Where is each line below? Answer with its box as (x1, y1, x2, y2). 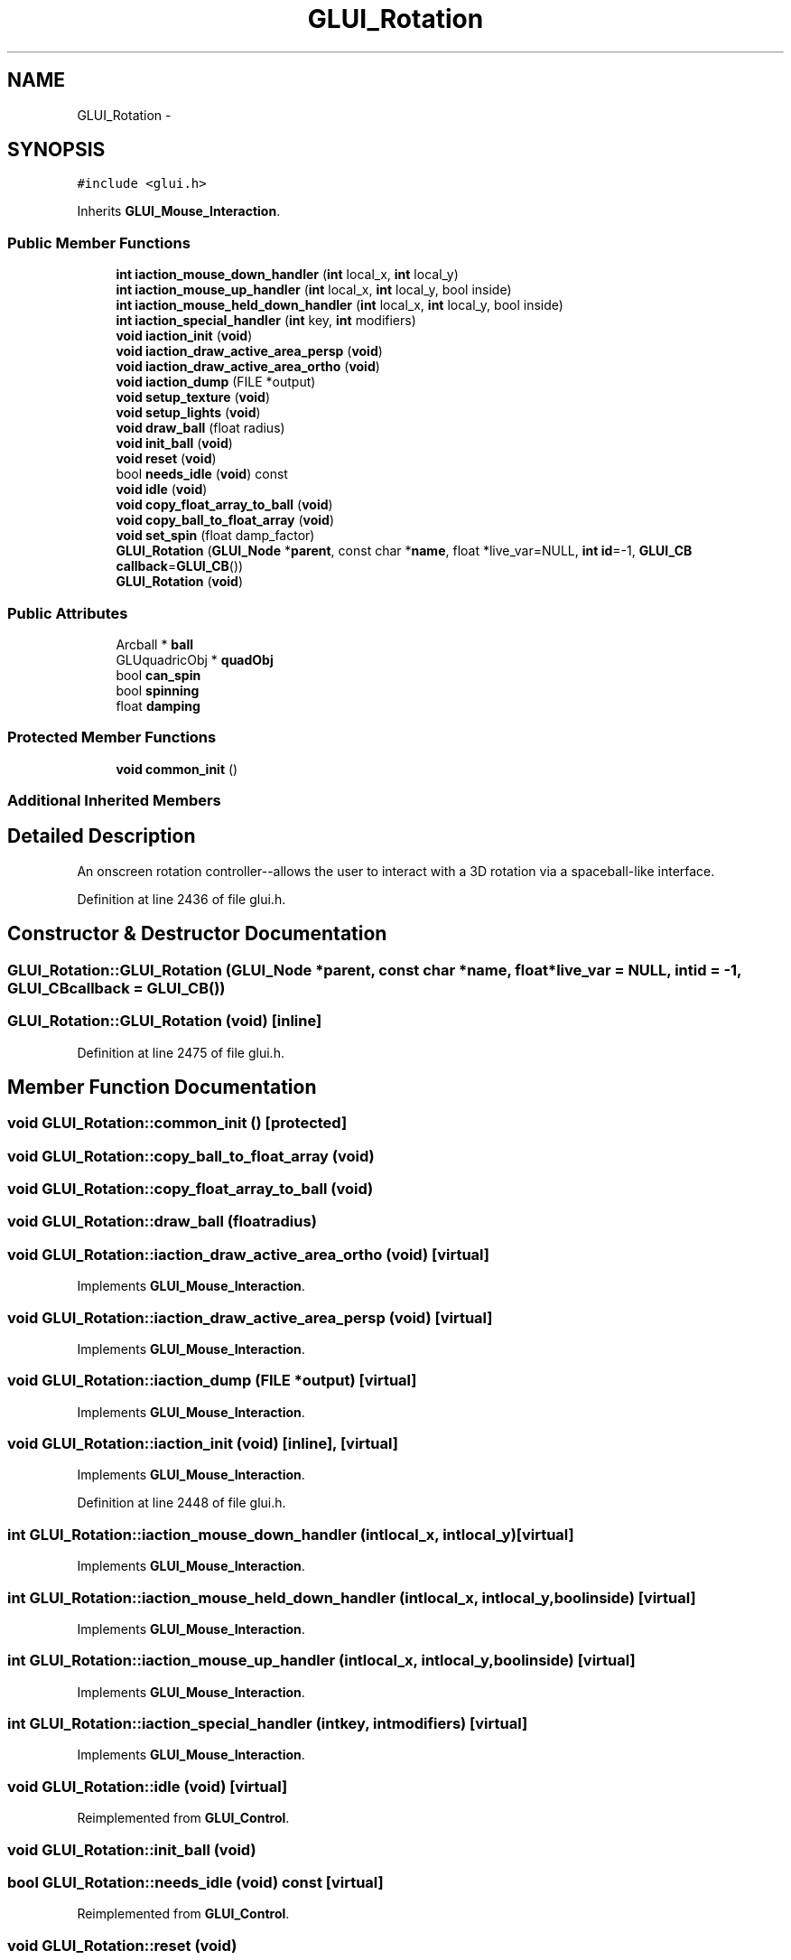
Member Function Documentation (7, 1075, 317, 1098)
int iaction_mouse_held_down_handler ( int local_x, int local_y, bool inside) (116, 297, 563, 313)
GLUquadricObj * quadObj (116, 651, 274, 667)
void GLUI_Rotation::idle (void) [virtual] (7, 1777, 288, 1796)
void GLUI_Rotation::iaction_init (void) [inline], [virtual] (7, 1434, 398, 1453)
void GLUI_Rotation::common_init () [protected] (7, 1114, 348, 1133)
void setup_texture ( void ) (116, 389, 270, 406)
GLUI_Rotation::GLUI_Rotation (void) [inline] (7, 1012, 322, 1031)
